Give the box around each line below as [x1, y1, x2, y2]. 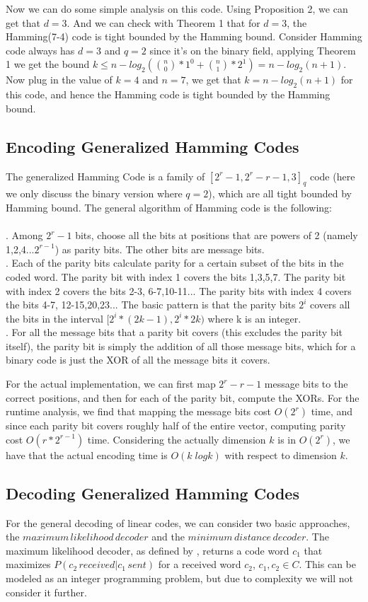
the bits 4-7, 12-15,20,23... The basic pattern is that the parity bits [6, 297, 296, 312]
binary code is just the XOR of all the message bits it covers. [6, 352, 270, 367]
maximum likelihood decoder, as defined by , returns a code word [6, 543, 289, 557]
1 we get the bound [6, 57, 90, 71]
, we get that [185, 72, 241, 87]
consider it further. [6, 584, 87, 599]
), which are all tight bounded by [208, 186, 352, 201]
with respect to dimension [224, 447, 337, 462]
